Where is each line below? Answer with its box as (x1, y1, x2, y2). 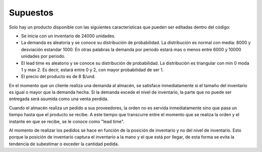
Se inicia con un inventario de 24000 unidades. (21, 33, 116, 39)
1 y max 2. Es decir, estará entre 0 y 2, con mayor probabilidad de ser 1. (21, 67, 164, 73)
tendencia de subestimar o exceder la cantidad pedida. (9, 141, 119, 147)
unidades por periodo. (21, 53, 65, 59)
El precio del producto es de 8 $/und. (21, 74, 96, 79)
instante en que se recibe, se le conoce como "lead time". (9, 119, 125, 124)
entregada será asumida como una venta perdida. (9, 96, 109, 102)
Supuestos (9, 7, 54, 18)
